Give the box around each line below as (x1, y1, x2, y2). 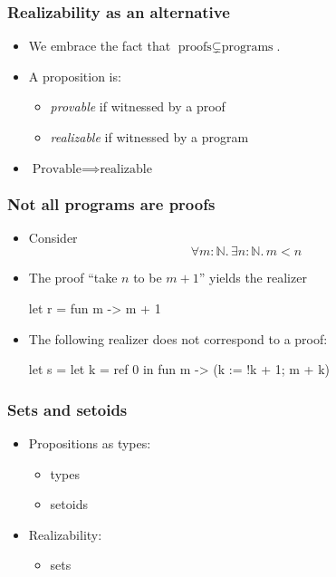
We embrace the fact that (28, 36, 171, 55)
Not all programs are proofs (7, 192, 216, 215)
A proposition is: (28, 66, 121, 85)
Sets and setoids (7, 398, 128, 420)
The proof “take (28, 268, 118, 287)
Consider (28, 227, 78, 246)
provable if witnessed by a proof (50, 97, 226, 116)
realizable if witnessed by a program (50, 128, 249, 146)
